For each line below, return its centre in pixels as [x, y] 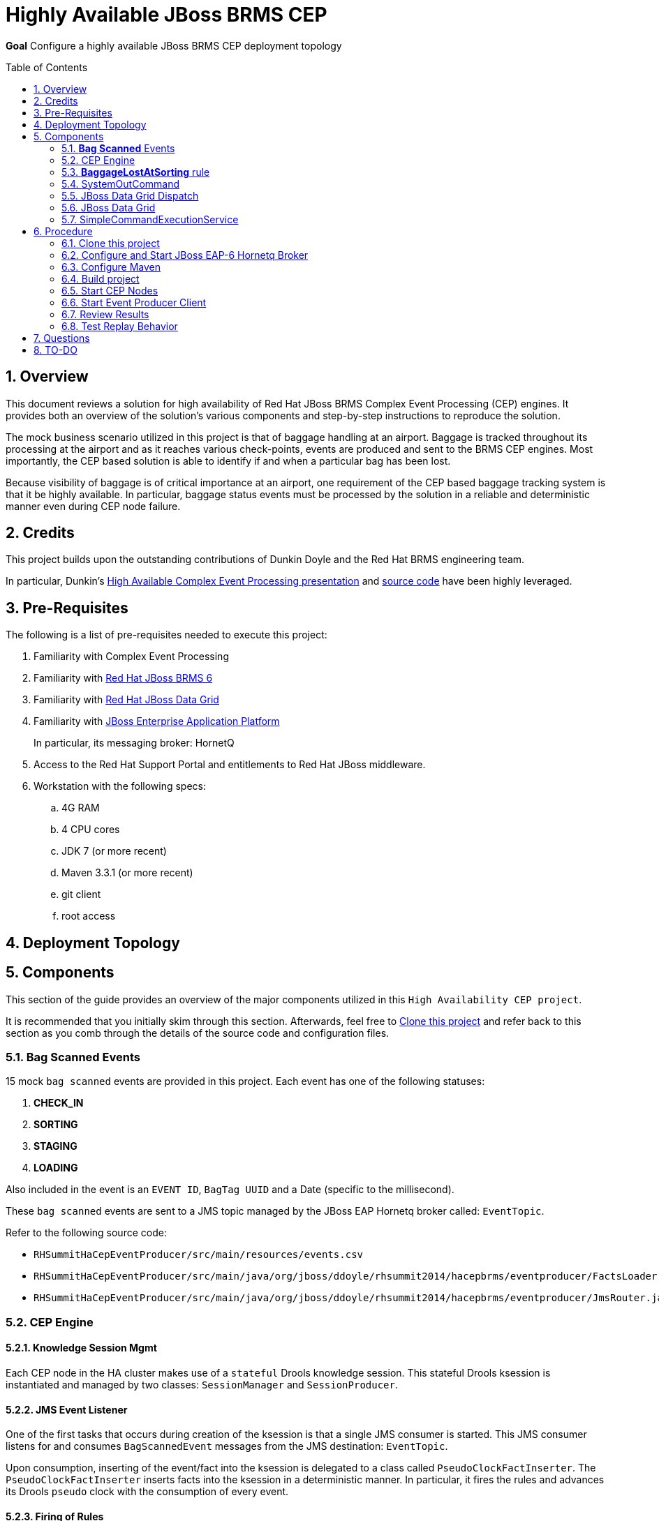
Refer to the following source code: [86, 1233]
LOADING [56, 1168]
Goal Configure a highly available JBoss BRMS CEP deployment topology [174, 45]
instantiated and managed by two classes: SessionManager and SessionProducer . [202, 1384]
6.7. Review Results [105, 314]
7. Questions [62, 338]
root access [89, 916]
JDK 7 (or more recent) [114, 851]
